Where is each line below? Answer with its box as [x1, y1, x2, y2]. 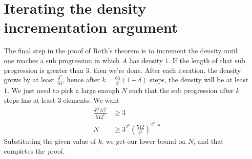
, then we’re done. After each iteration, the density [89, 65, 241, 75]
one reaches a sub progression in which [4, 55, 120, 65]
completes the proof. [4, 145, 65, 156]
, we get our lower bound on [102, 136, 186, 146]
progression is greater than [4, 65, 84, 75]
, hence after [63, 74, 100, 85]
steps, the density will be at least [149, 74, 249, 85]
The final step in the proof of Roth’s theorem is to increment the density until [4, 45, 238, 56]
